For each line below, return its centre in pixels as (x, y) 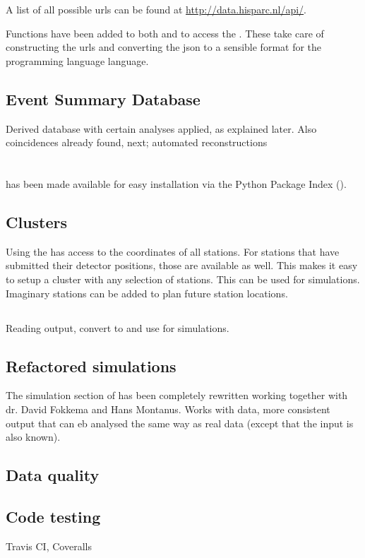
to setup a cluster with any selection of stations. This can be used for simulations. (183, 279)
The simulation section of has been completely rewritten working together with (177, 395)
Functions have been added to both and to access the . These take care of (165, 33)
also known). (33, 437)
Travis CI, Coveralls (49, 546)
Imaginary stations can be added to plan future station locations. (147, 293)
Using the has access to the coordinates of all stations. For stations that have (173, 251)
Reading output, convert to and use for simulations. (118, 327)
